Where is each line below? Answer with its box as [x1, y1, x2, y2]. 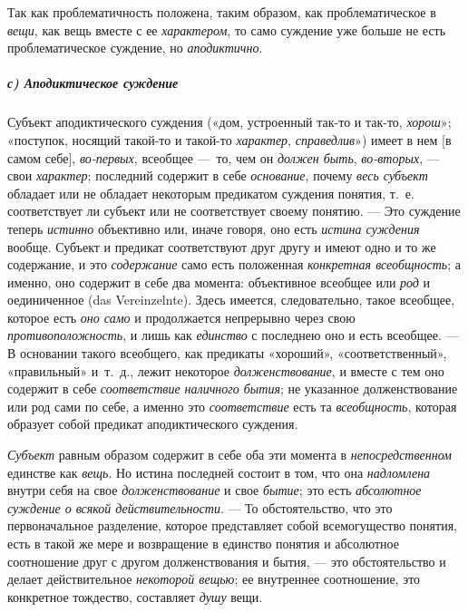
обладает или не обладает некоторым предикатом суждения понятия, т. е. [7, 183, 414, 202]
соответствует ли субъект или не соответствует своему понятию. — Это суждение [7, 201, 461, 220]
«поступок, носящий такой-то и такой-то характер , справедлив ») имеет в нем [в [7, 130, 452, 149]
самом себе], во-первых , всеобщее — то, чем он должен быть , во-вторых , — [7, 148, 440, 167]
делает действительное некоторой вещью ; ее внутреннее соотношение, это [7, 569, 421, 588]
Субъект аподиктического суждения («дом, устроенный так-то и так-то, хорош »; [7, 112, 452, 131]
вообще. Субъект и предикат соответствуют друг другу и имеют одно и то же [7, 237, 436, 256]
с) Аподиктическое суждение [7, 73, 179, 92]
